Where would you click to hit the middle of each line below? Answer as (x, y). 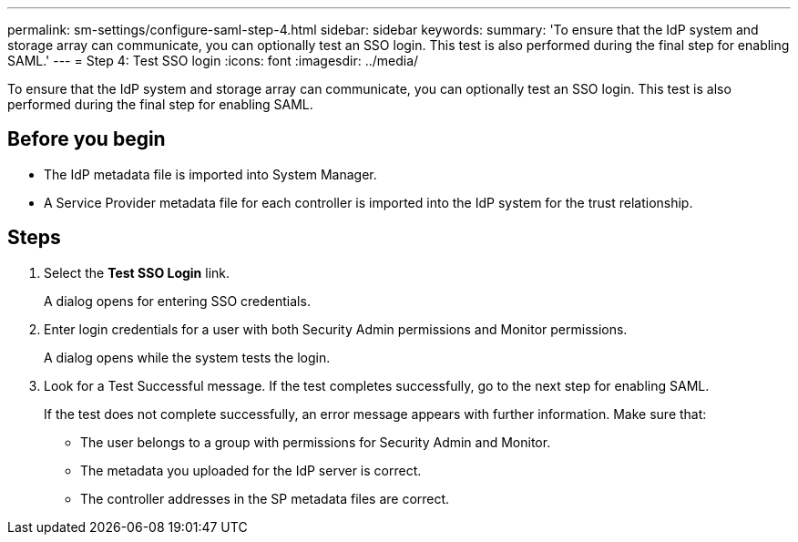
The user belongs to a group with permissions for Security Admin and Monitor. (316, 442)
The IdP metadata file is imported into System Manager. (210, 174)
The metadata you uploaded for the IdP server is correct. (251, 470)
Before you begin (87, 139)
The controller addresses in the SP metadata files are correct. (265, 498)
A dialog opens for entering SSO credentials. (177, 301)
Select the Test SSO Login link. (137, 272)
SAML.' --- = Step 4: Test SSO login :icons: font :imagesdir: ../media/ (213, 61)
